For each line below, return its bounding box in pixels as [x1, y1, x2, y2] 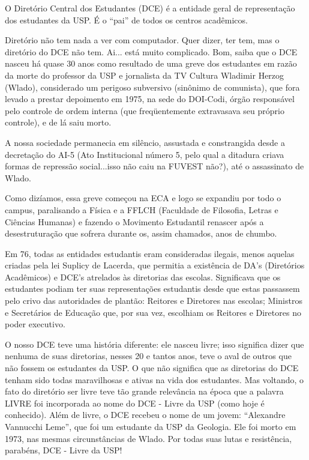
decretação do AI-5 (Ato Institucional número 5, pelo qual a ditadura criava [5, 148, 284, 160]
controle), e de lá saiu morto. [5, 116, 112, 129]
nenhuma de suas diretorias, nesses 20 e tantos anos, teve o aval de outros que [5, 350, 292, 362]
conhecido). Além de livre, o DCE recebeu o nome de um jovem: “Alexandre [5, 408, 286, 421]
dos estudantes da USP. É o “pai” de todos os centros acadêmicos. [5, 13, 248, 26]
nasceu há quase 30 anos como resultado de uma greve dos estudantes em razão [5, 57, 297, 70]
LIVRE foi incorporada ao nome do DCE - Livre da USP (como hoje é [5, 396, 265, 409]
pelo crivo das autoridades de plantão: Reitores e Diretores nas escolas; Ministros [5, 294, 302, 307]
